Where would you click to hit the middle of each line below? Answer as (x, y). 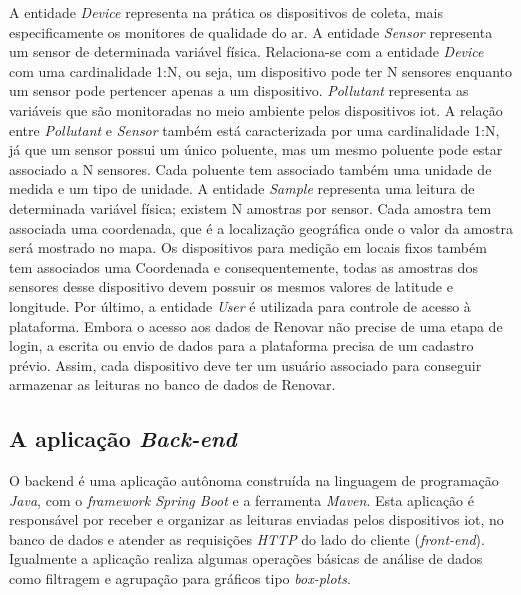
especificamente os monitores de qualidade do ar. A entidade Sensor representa (251, 31)
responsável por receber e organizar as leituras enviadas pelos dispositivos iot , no (256, 519)
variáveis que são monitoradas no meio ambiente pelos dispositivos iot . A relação (256, 109)
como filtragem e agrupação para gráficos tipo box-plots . (180, 578)
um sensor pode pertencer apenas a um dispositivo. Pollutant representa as (239, 90)
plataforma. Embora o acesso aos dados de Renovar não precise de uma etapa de (256, 325)
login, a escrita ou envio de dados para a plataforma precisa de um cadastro (241, 345)
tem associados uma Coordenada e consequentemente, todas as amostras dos (243, 266)
